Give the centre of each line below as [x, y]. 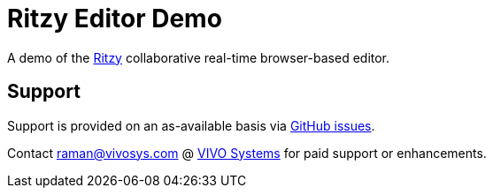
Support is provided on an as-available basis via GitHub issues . [191, 125]
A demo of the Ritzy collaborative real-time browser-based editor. [199, 57]
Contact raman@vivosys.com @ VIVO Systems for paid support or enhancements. [247, 153]
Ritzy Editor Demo [115, 19]
